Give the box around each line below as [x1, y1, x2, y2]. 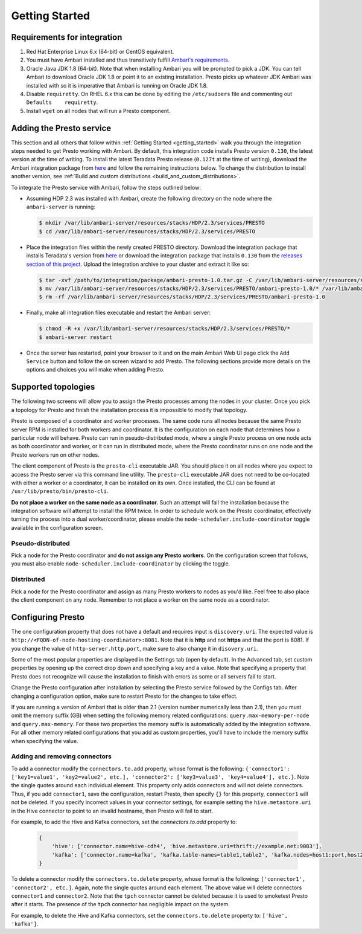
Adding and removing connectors [11, 752, 112, 761]
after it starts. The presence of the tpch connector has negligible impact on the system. [11, 901, 230, 908]
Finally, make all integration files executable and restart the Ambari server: [26, 309, 211, 317]
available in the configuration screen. [11, 524, 104, 531]
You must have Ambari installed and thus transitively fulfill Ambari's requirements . [26, 56, 230, 63]
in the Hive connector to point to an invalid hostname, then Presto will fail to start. [11, 807, 214, 814]
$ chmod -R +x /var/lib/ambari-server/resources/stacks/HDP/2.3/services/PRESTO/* [39, 325, 291, 332]
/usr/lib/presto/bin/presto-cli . [11, 488, 109, 495]
